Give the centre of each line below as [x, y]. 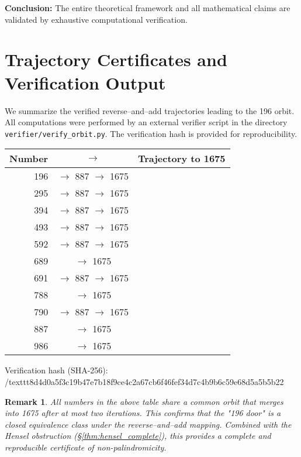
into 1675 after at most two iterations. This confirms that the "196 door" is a [143, 413]
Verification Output [85, 82]
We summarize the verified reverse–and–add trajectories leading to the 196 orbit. [150, 110]
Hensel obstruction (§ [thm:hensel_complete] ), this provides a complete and [138, 436]
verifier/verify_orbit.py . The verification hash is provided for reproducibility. [151, 133]
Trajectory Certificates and [116, 59]
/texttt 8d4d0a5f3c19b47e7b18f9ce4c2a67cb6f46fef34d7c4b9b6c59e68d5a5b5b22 [144, 381]
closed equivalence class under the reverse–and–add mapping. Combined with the [148, 424]
